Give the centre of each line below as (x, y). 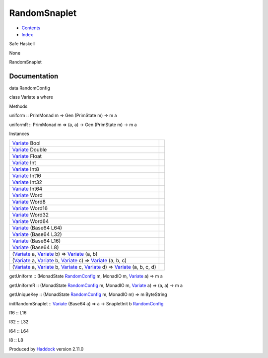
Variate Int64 (27, 189)
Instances (19, 134)
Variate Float (27, 156)
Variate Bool (26, 143)
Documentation (34, 76)
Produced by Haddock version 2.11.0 (46, 349)
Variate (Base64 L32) (37, 234)
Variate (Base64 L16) (36, 241)
